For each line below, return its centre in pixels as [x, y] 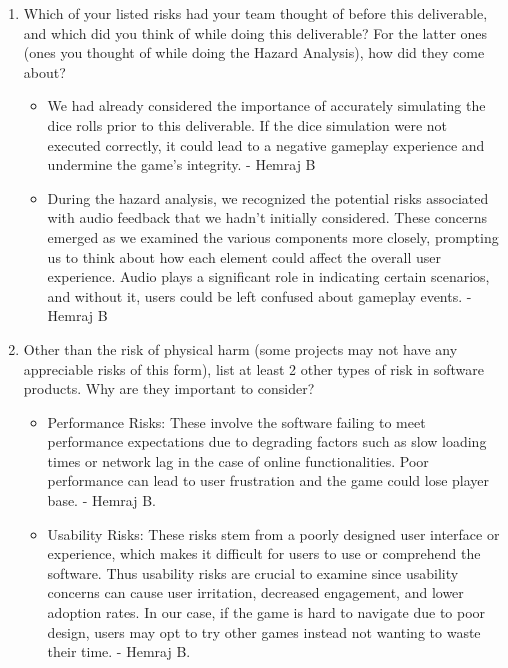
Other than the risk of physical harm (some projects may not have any [240, 348]
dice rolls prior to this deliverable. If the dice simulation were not [247, 124]
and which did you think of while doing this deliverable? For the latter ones [255, 32]
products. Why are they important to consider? [169, 388]
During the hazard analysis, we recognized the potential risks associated [268, 197]
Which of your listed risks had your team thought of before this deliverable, [255, 13]
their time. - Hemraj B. [119, 651]
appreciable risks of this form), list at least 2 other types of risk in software [253, 368]
